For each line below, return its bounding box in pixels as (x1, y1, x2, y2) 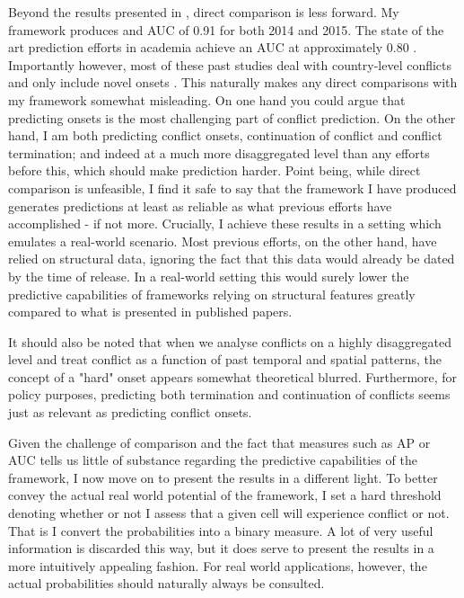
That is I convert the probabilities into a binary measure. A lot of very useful (8, 521, 433, 540)
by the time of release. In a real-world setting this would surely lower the (8, 266, 409, 285)
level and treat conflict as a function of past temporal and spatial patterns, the (8, 350, 442, 369)
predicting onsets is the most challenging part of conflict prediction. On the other (8, 108, 456, 127)
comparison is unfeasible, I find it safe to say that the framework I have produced (8, 178, 457, 197)
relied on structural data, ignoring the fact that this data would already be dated (8, 249, 455, 268)
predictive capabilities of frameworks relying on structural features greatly (8, 284, 416, 303)
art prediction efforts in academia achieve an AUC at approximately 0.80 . (8, 38, 417, 57)
